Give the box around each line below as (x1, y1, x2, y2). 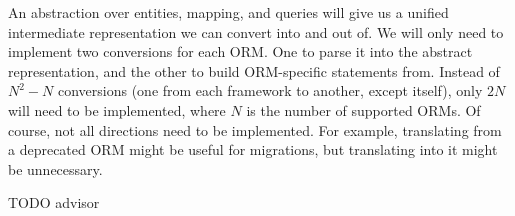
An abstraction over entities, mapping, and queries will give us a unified (8, 2, 449, 22)
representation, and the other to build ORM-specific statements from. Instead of (8, 60, 500, 81)
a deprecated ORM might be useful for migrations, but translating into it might (8, 139, 498, 160)
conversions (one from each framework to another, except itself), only (57, 80, 483, 101)
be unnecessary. (8, 158, 103, 179)
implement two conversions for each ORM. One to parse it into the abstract (8, 41, 473, 62)
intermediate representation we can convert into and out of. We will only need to (8, 21, 504, 42)
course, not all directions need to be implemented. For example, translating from (8, 119, 502, 140)
